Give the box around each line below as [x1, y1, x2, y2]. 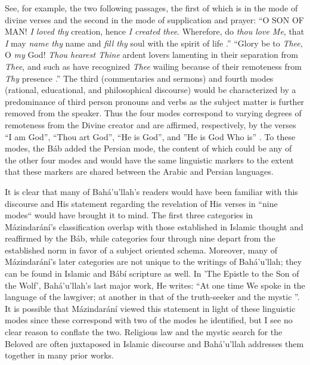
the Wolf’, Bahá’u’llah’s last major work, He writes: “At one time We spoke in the [5, 279, 305, 291]
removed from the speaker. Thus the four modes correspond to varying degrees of [5, 107, 302, 119]
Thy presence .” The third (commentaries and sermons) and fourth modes [5, 72, 274, 84]
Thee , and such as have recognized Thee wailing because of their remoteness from [5, 60, 302, 72]
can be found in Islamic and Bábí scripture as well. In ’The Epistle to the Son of [5, 267, 299, 280]
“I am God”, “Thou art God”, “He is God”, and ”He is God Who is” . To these [5, 130, 296, 143]
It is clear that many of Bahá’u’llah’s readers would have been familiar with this [5, 185, 298, 197]
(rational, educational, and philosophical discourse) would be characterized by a [5, 83, 296, 96]
